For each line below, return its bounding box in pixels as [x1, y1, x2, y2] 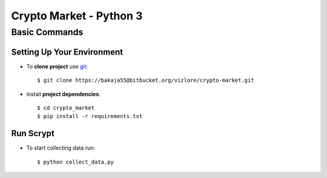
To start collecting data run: [26, 144, 96, 151]
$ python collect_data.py [37, 158, 114, 165]
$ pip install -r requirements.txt [37, 113, 143, 120]
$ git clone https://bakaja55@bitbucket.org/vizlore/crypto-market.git [37, 77, 254, 84]
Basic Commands [11, 27, 84, 38]
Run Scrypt [11, 128, 54, 139]
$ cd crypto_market [37, 104, 95, 111]
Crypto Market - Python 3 [11, 9, 143, 22]
